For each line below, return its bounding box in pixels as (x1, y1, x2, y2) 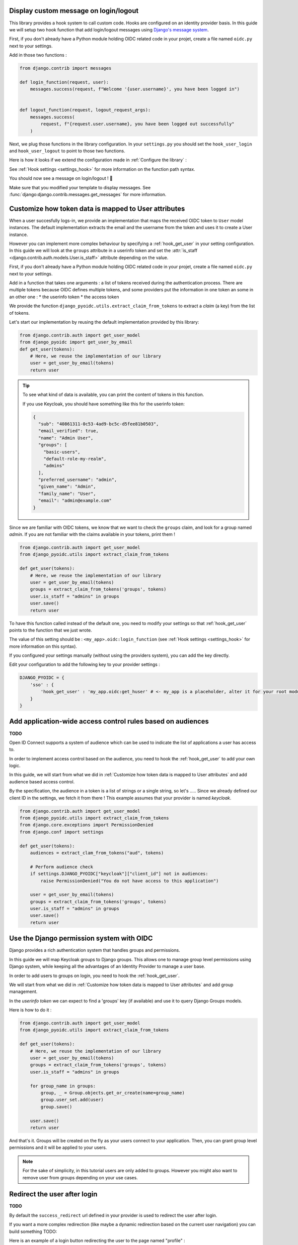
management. (9, 989, 38, 995)
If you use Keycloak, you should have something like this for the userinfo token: (22, 401, 185, 407)
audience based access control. (9, 778, 75, 784)
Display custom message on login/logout (9, 6, 139, 15)
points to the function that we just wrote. (9, 627, 92, 633)
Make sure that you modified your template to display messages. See (9, 184, 151, 190)
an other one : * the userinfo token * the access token (9, 294, 119, 300)
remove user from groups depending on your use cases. (22, 1174, 138, 1180)
